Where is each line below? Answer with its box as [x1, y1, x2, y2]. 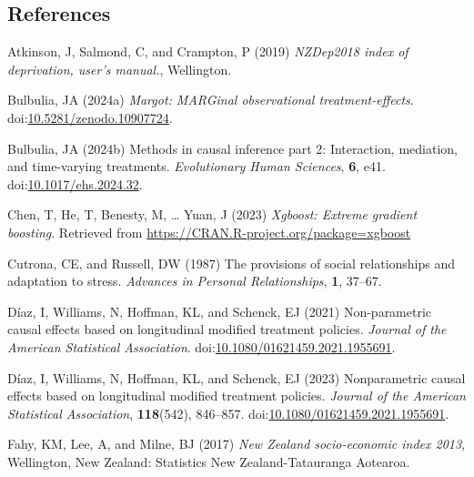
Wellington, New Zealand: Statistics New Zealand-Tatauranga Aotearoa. [7, 452, 410, 471]
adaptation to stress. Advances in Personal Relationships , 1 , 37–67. [7, 271, 382, 290]
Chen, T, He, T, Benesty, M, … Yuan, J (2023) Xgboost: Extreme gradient [7, 205, 418, 224]
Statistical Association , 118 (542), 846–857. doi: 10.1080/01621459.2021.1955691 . [7, 403, 449, 422]
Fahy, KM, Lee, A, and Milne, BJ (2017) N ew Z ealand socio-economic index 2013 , [7, 434, 466, 453]
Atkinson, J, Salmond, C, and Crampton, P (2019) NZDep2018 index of [7, 42, 408, 61]
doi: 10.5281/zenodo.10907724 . [7, 107, 173, 127]
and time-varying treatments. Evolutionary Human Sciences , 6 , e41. [7, 157, 386, 176]
